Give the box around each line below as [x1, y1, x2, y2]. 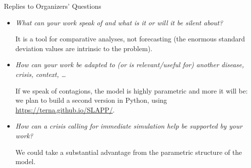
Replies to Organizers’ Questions [4, 1, 101, 11]
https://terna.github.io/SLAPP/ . [15, 104, 115, 114]
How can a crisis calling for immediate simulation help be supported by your [15, 121, 243, 131]
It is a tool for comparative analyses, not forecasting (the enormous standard [15, 34, 245, 44]
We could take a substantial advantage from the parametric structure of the [15, 147, 242, 157]
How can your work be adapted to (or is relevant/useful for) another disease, [15, 59, 244, 70]
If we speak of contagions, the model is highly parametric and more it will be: [15, 85, 248, 95]
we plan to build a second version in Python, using [15, 95, 167, 105]
